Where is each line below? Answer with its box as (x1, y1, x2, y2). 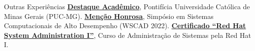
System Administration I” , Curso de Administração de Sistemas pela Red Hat (4, 30, 251, 40)
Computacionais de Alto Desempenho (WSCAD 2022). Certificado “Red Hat (4, 20, 246, 31)
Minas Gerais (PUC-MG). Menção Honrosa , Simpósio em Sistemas (4, 11, 214, 21)
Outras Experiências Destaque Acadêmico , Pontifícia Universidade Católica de (4, 1, 250, 11)
